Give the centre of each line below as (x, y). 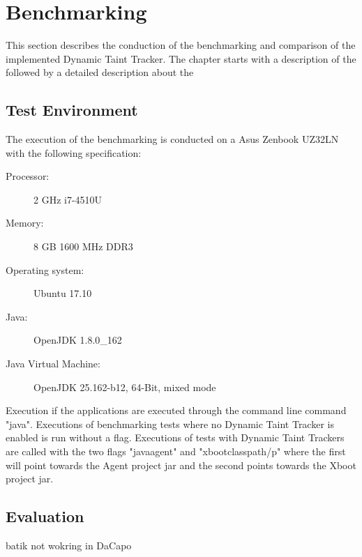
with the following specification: (74, 152)
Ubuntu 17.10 (63, 293)
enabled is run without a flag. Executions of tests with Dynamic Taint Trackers (175, 437)
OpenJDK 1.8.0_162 (78, 340)
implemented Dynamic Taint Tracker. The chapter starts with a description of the (181, 58)
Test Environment (72, 110)
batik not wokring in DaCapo (69, 545)
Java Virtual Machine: (53, 364)
